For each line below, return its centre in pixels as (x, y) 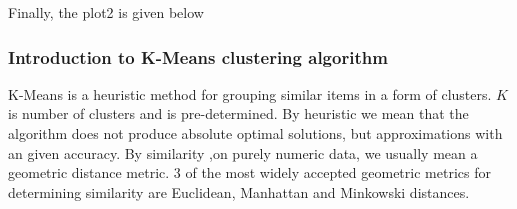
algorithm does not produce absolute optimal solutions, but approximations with (255, 133)
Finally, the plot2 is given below (106, 12)
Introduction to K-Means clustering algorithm (198, 56)
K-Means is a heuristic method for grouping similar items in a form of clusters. (250, 93)
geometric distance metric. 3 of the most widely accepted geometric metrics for (249, 172)
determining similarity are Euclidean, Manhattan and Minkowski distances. (239, 191)
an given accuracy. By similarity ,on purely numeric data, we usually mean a (243, 152)
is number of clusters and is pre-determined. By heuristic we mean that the (238, 113)
